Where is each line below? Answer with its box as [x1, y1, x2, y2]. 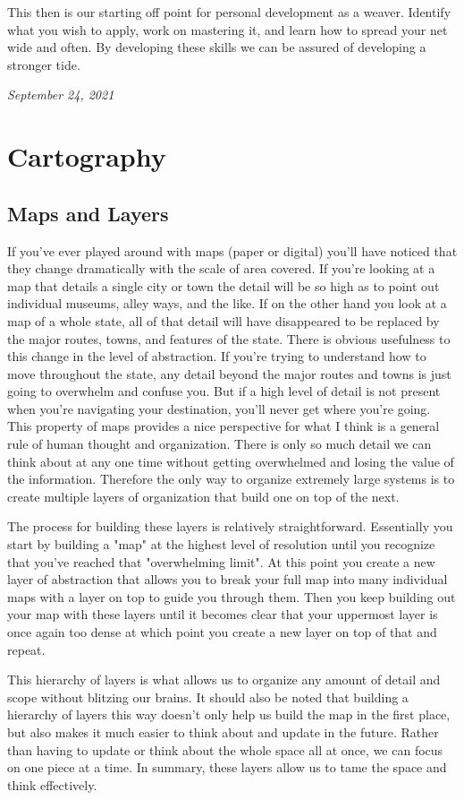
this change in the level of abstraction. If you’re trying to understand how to [7, 347, 426, 366]
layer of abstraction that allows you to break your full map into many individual [7, 570, 448, 589]
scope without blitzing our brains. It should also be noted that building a [7, 687, 409, 706]
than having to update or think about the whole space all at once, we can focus [7, 740, 443, 759]
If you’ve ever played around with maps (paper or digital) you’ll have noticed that [7, 241, 458, 260]
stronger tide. [7, 55, 80, 73]
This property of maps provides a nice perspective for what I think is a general [7, 417, 440, 435]
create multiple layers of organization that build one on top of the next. [7, 486, 400, 505]
